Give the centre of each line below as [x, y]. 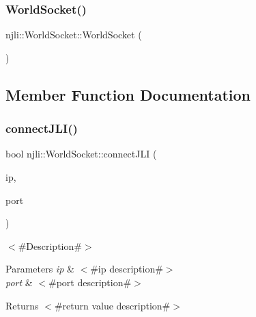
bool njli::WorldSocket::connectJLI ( [81, 154]
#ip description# [127, 269]
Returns [22, 305]
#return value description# [112, 305]
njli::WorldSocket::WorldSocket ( [74, 35]
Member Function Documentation [128, 94]
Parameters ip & [40, 269]
